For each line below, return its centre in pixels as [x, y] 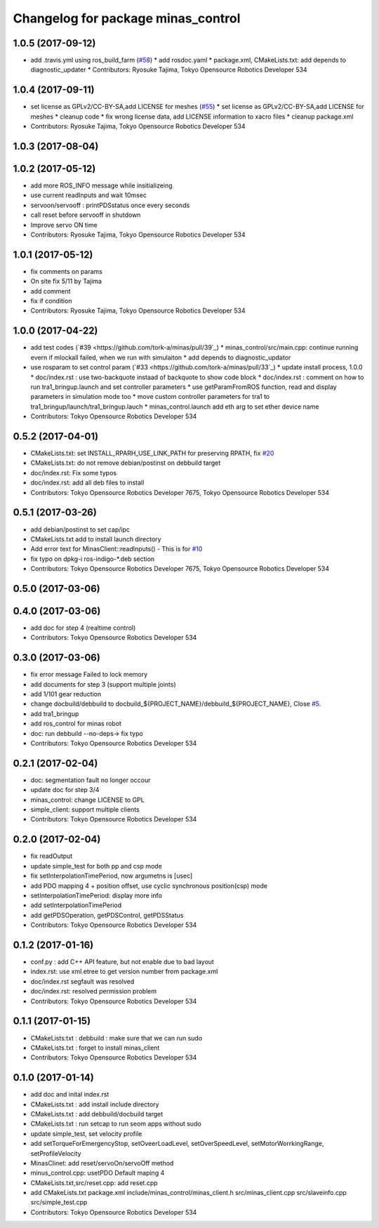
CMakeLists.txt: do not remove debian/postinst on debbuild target [126, 463]
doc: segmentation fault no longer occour [91, 780]
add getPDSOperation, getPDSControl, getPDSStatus [107, 915]
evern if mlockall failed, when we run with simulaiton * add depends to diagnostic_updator [161, 357]
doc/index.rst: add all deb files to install [87, 483]
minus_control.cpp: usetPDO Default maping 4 [98, 1173]
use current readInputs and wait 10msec [89, 195]
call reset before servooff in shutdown [86, 215]
